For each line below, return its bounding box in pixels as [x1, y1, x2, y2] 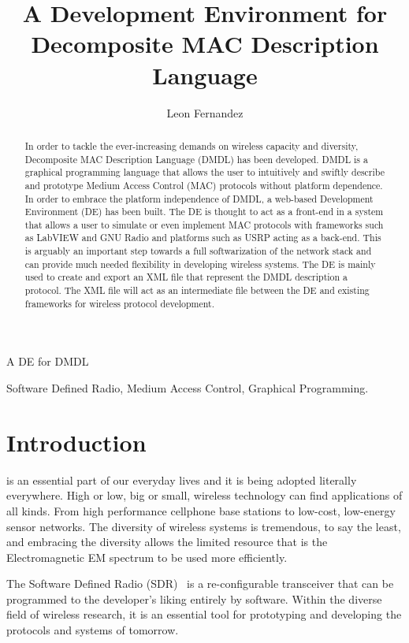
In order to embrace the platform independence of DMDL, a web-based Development [24, 191, 374, 205]
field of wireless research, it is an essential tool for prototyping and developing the [6, 606, 402, 623]
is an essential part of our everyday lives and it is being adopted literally [6, 471, 357, 488]
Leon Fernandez [166, 104, 244, 121]
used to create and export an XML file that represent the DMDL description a [24, 270, 348, 284]
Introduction [6, 426, 147, 458]
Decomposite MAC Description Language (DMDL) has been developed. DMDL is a [24, 152, 368, 165]
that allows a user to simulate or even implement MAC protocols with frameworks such [24, 217, 384, 231]
